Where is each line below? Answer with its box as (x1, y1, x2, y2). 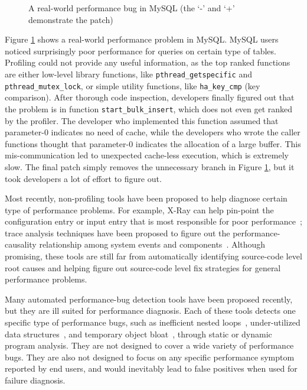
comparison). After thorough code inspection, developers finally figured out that (5, 91, 295, 103)
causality (5, 238, 37, 251)
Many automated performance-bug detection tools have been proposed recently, (5, 292, 293, 305)
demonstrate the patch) (28, 13, 113, 25)
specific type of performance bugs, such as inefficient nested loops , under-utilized (5, 316, 301, 329)
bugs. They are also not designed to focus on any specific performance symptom (5, 350, 295, 363)
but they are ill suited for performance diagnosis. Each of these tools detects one (5, 304, 296, 317)
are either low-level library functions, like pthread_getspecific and (5, 67, 253, 80)
